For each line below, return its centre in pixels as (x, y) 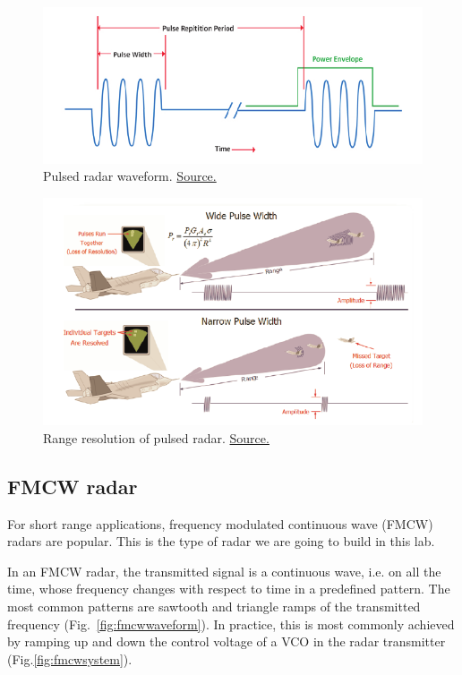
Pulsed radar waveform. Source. (130, 176)
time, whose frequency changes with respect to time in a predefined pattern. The (229, 589)
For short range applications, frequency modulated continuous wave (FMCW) (220, 523)
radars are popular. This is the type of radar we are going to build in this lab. (221, 541)
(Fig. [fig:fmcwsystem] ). (70, 658)
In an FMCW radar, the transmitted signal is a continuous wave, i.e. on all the (224, 571)
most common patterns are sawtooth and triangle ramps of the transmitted (214, 606)
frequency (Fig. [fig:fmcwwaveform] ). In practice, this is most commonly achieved (231, 624)
